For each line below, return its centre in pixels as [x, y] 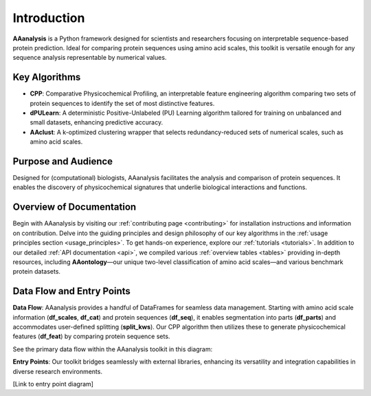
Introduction [49, 18]
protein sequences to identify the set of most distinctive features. [122, 103]
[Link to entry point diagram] [53, 384]
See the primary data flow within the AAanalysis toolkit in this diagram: [113, 349]
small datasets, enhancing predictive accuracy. [97, 122]
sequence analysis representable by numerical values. [90, 58]
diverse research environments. [58, 371]
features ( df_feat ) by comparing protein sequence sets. [91, 336]
